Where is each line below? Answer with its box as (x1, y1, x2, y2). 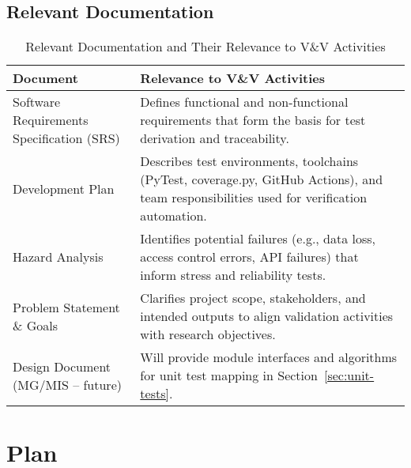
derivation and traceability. (140, 129, 289, 148)
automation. (140, 206, 207, 225)
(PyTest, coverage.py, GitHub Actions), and (140, 170, 383, 189)
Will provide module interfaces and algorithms (140, 348, 398, 367)
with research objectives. (140, 325, 276, 344)
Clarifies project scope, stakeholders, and (140, 289, 366, 308)
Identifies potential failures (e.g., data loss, (140, 229, 376, 248)
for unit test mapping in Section (140, 366, 318, 385)
